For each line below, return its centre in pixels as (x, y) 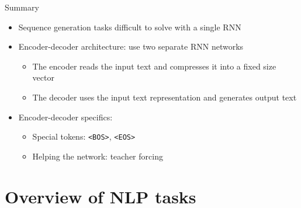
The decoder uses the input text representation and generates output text (165, 97)
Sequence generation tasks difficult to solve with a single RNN (130, 27)
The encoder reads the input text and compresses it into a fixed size (154, 66)
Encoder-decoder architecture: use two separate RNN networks (131, 46)
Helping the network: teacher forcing (98, 156)
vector (43, 77)
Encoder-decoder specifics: (65, 117)
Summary (22, 7)
